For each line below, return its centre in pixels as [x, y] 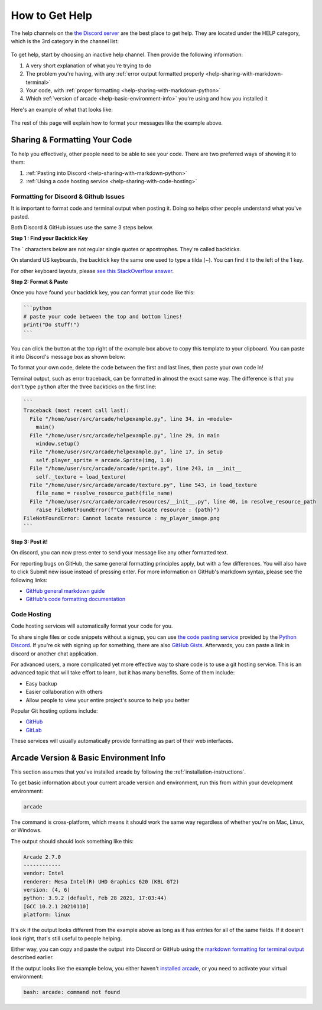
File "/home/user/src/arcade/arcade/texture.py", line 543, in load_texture [143, 485]
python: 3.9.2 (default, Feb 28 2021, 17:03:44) [95, 898]
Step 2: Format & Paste [39, 282]
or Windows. [26, 830]
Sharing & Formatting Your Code [71, 140]
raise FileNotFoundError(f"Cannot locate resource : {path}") [128, 510]
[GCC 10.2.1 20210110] [56, 906]
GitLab [34, 730]
